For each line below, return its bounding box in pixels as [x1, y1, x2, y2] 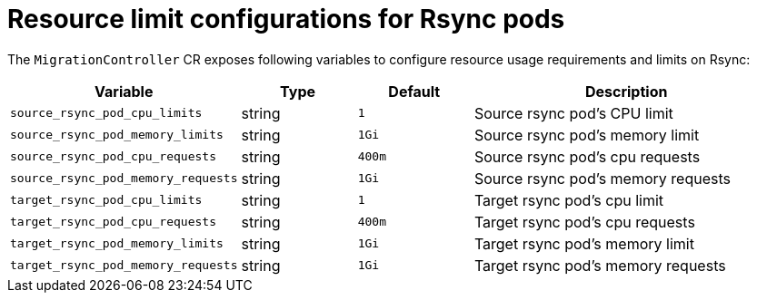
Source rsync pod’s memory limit [473, 125, 700, 144]
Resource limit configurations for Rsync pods [7, 4, 565, 34]
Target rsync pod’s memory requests [473, 256, 726, 275]
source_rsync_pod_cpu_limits [10, 106, 203, 121]
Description [584, 82, 668, 101]
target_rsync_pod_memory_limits [10, 237, 224, 251]
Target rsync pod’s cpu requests [473, 212, 695, 231]
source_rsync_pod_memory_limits [10, 128, 224, 142]
